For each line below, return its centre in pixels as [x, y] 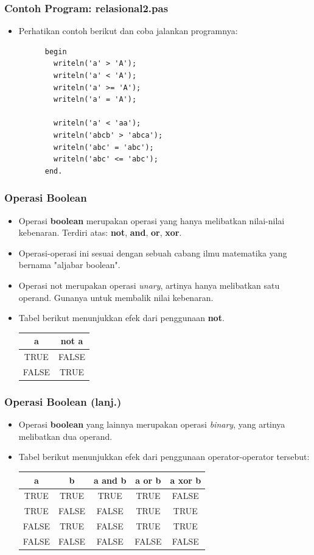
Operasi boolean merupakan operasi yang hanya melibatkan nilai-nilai [152, 220]
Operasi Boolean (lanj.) [63, 401]
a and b [110, 480]
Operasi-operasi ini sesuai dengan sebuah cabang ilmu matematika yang [153, 253]
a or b [148, 480]
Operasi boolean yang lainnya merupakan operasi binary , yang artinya [152, 424]
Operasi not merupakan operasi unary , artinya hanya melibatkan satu [149, 285]
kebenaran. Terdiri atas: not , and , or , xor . [100, 232]
